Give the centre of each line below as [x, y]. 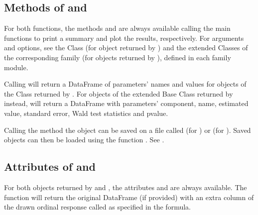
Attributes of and [50, 166]
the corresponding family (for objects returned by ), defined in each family [118, 57]
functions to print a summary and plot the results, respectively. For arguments [124, 38]
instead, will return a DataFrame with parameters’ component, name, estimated [126, 103]
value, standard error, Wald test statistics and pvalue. [86, 113]
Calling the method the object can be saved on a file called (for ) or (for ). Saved [128, 130]
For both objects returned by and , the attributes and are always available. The [126, 187]
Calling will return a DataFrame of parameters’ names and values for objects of [125, 84]
